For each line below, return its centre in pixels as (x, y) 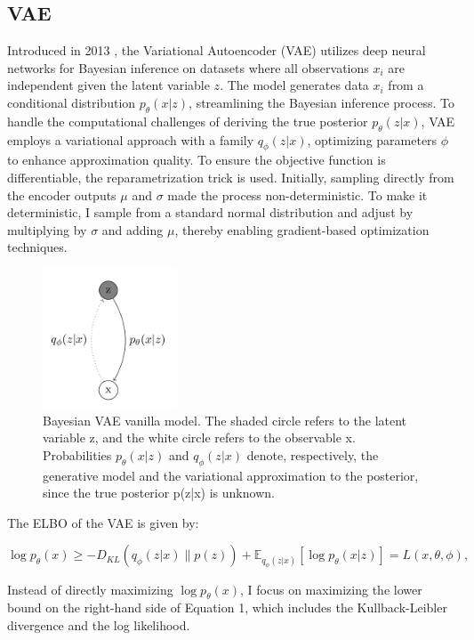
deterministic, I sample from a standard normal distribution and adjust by (210, 212)
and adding (133, 229)
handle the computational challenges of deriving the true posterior (188, 121)
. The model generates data (294, 85)
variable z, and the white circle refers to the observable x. (199, 437)
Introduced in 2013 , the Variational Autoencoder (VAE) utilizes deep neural (217, 50)
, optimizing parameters (372, 139)
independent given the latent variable (108, 85)
